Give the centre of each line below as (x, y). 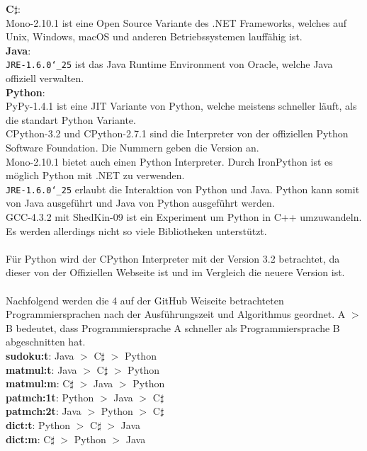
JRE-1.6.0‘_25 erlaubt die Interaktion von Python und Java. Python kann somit (183, 189)
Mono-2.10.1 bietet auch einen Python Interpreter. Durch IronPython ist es (169, 161)
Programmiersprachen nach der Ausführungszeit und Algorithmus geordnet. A (176, 314)
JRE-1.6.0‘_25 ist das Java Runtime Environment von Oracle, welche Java (169, 64)
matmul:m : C (38, 383)
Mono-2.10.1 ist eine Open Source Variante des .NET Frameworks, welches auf (176, 22)
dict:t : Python (38, 424)
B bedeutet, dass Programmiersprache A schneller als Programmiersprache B (173, 327)
